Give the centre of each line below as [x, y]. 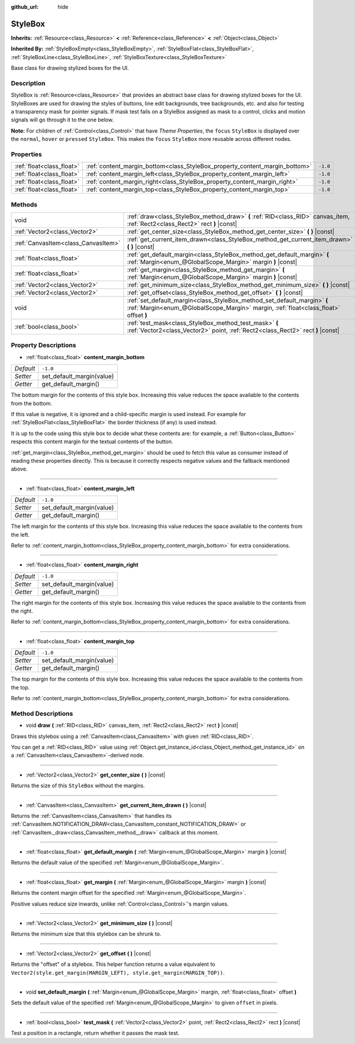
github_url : [25, 7]
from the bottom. [32, 403]
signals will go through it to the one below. [62, 120]
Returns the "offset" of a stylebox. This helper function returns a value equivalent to [113, 964]
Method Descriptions [42, 713]
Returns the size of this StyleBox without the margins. [78, 786]
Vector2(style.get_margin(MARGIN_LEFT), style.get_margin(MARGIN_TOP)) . [118, 972]
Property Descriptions [43, 345]
